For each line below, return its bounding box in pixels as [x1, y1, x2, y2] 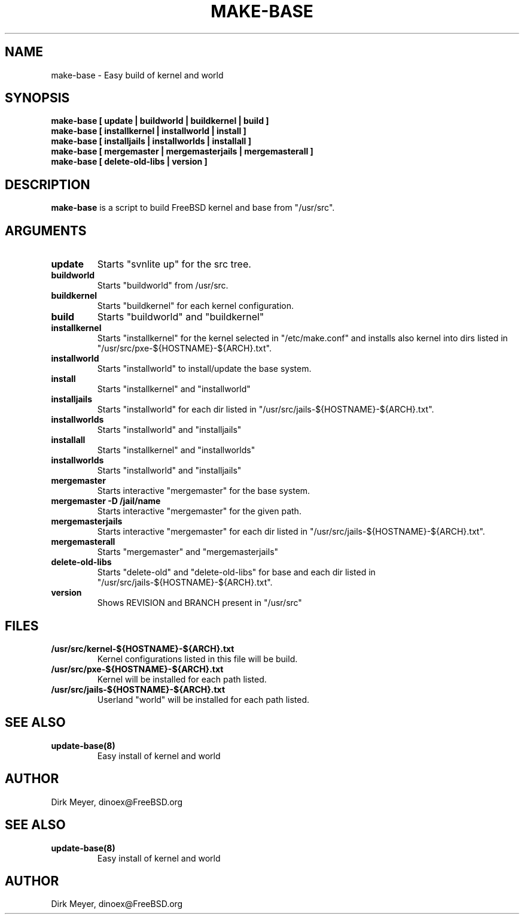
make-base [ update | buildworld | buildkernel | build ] [51, 116, 269, 126]
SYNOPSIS [5, 90, 70, 106]
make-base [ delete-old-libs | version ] [51, 156, 208, 167]
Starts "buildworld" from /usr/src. [97, 280, 229, 291]
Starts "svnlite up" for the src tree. [97, 258, 251, 271]
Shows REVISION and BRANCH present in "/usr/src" [97, 597, 302, 608]
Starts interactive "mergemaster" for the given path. [97, 506, 301, 517]
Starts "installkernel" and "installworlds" [97, 445, 255, 456]
